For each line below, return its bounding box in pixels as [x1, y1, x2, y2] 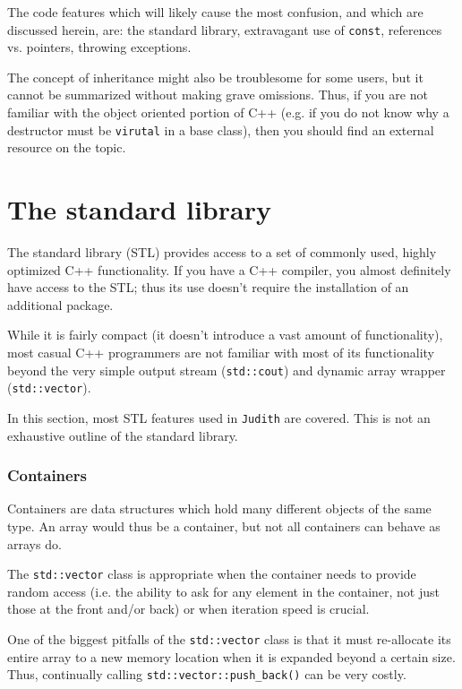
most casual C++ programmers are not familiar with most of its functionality [7, 342, 434, 361]
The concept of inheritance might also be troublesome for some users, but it [7, 67, 423, 86]
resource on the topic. [7, 138, 126, 157]
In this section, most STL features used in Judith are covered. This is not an [7, 408, 431, 426]
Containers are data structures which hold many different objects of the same [7, 499, 432, 518]
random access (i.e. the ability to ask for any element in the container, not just [7, 581, 441, 600]
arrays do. [7, 534, 62, 553]
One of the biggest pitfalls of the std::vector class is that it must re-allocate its [7, 629, 451, 648]
